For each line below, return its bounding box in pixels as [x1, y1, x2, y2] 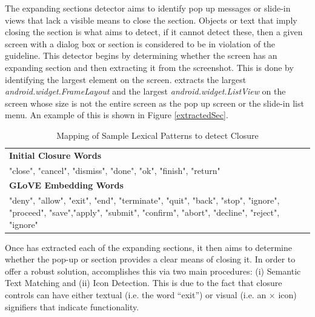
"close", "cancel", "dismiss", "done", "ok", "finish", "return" [9, 164, 220, 176]
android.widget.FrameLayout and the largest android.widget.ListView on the [5, 85, 286, 98]
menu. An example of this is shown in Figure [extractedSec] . [5, 108, 228, 121]
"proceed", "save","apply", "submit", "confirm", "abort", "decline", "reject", [9, 205, 280, 218]
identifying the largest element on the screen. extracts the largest [5, 73, 247, 85]
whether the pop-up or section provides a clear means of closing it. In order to [5, 253, 296, 265]
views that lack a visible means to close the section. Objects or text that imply [5, 13, 297, 26]
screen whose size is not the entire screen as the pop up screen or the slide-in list [5, 96, 304, 109]
